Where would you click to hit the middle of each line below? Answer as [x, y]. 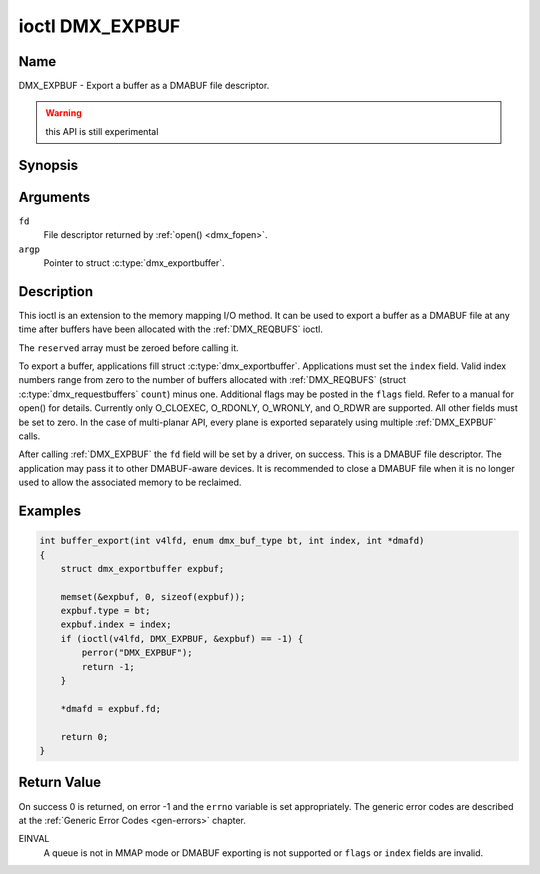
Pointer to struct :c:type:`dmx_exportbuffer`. [134, 262]
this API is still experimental [102, 131]
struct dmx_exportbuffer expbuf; [142, 568]
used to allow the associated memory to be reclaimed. [130, 482]
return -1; [108, 666]
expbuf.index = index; [116, 624]
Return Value [60, 782]
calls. [29, 436]
